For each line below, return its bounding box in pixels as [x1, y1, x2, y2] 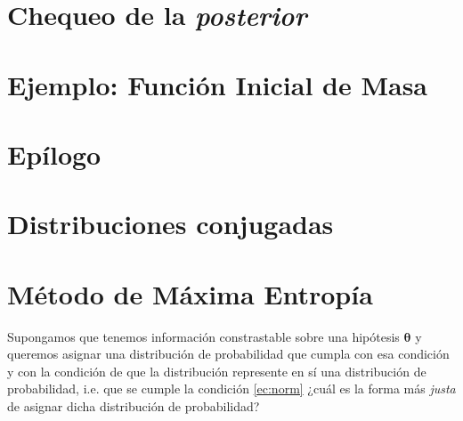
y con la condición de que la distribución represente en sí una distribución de [7, 361, 426, 380]
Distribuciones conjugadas [7, 206, 334, 242]
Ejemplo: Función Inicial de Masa [7, 66, 428, 102]
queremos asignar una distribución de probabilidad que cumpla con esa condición [7, 344, 450, 363]
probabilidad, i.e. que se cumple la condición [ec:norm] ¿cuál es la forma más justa [7, 379, 456, 398]
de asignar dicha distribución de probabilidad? [7, 397, 260, 415]
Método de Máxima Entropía [7, 275, 373, 312]
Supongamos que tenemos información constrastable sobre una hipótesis [7, 327, 400, 345]
